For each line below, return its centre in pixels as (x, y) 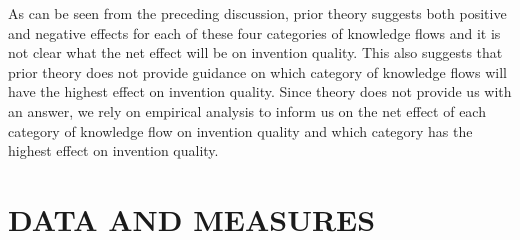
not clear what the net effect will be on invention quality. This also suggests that (255, 52)
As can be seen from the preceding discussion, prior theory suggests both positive (257, 13)
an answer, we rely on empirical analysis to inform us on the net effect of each (247, 110)
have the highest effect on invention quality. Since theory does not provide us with (260, 91)
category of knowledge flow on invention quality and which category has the (240, 130)
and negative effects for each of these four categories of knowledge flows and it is (254, 32)
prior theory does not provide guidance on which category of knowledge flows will (257, 71)
